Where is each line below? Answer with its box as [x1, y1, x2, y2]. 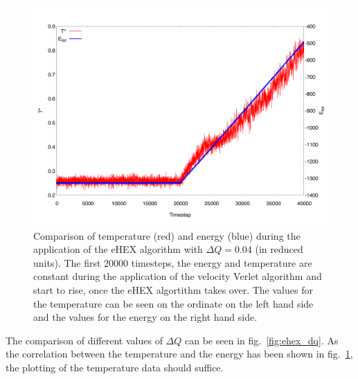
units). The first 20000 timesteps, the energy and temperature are [33, 255, 312, 270]
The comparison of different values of [6, 333, 163, 347]
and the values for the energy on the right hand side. [33, 310, 258, 324]
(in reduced [255, 242, 303, 256]
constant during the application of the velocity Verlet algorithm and [33, 269, 322, 283]
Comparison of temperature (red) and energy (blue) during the [33, 228, 301, 243]
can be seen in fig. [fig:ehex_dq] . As [185, 333, 339, 347]
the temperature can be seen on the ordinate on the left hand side [33, 296, 314, 310]
